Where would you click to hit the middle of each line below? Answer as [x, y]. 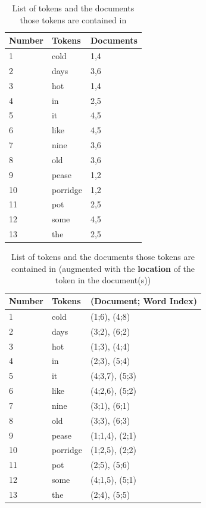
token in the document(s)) [103, 280]
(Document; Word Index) [143, 301]
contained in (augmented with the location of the [103, 268]
